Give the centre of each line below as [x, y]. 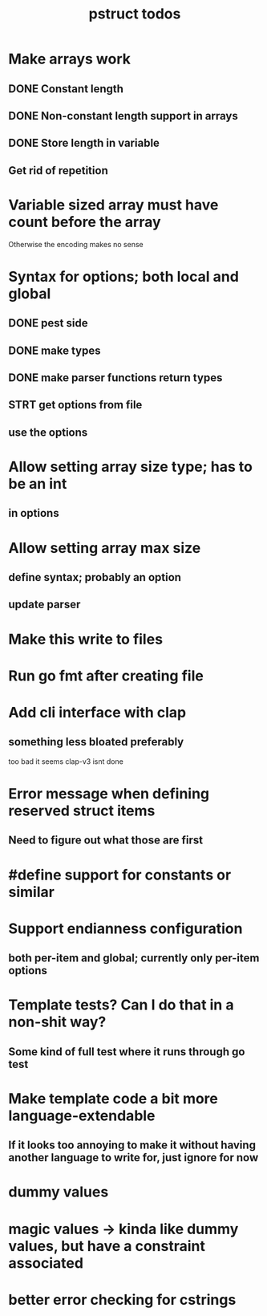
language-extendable [82, 1115]
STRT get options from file [75, 405]
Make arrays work [69, 59]
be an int [38, 484]
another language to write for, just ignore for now [133, 1158]
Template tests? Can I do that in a [121, 1005]
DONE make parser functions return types [115, 378]
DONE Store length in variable [84, 143]
